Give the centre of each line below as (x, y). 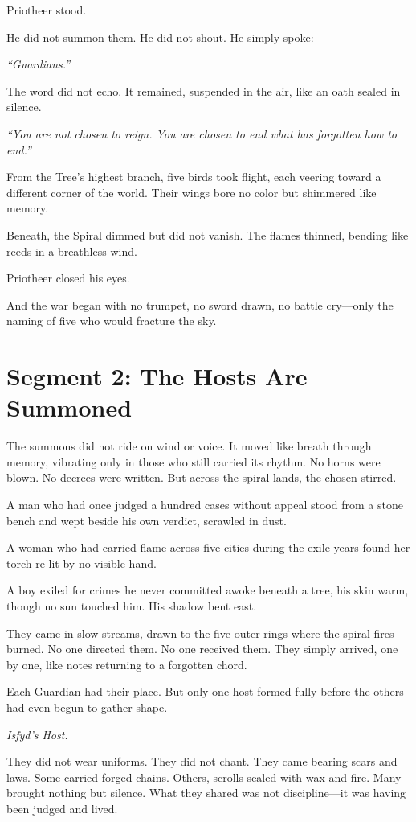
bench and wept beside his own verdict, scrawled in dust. (147, 520)
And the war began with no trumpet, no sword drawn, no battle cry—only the (200, 304)
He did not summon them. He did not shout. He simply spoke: (160, 37)
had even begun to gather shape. (87, 707)
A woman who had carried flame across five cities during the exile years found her (208, 547)
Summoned (69, 407)
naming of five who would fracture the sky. (112, 321)
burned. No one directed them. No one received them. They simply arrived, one (202, 649)
